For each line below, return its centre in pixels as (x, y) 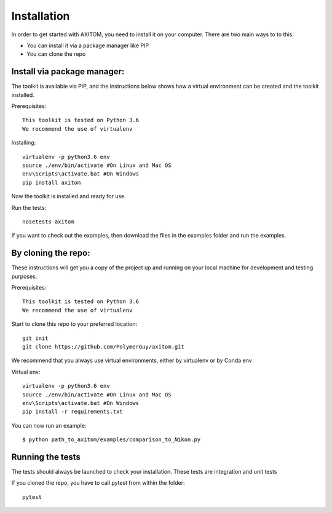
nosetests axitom (48, 222)
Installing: (24, 143)
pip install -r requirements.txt (73, 412)
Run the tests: (29, 207)
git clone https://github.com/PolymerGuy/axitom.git (103, 346)
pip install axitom (52, 182)
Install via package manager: (68, 71)
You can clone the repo (56, 54)
